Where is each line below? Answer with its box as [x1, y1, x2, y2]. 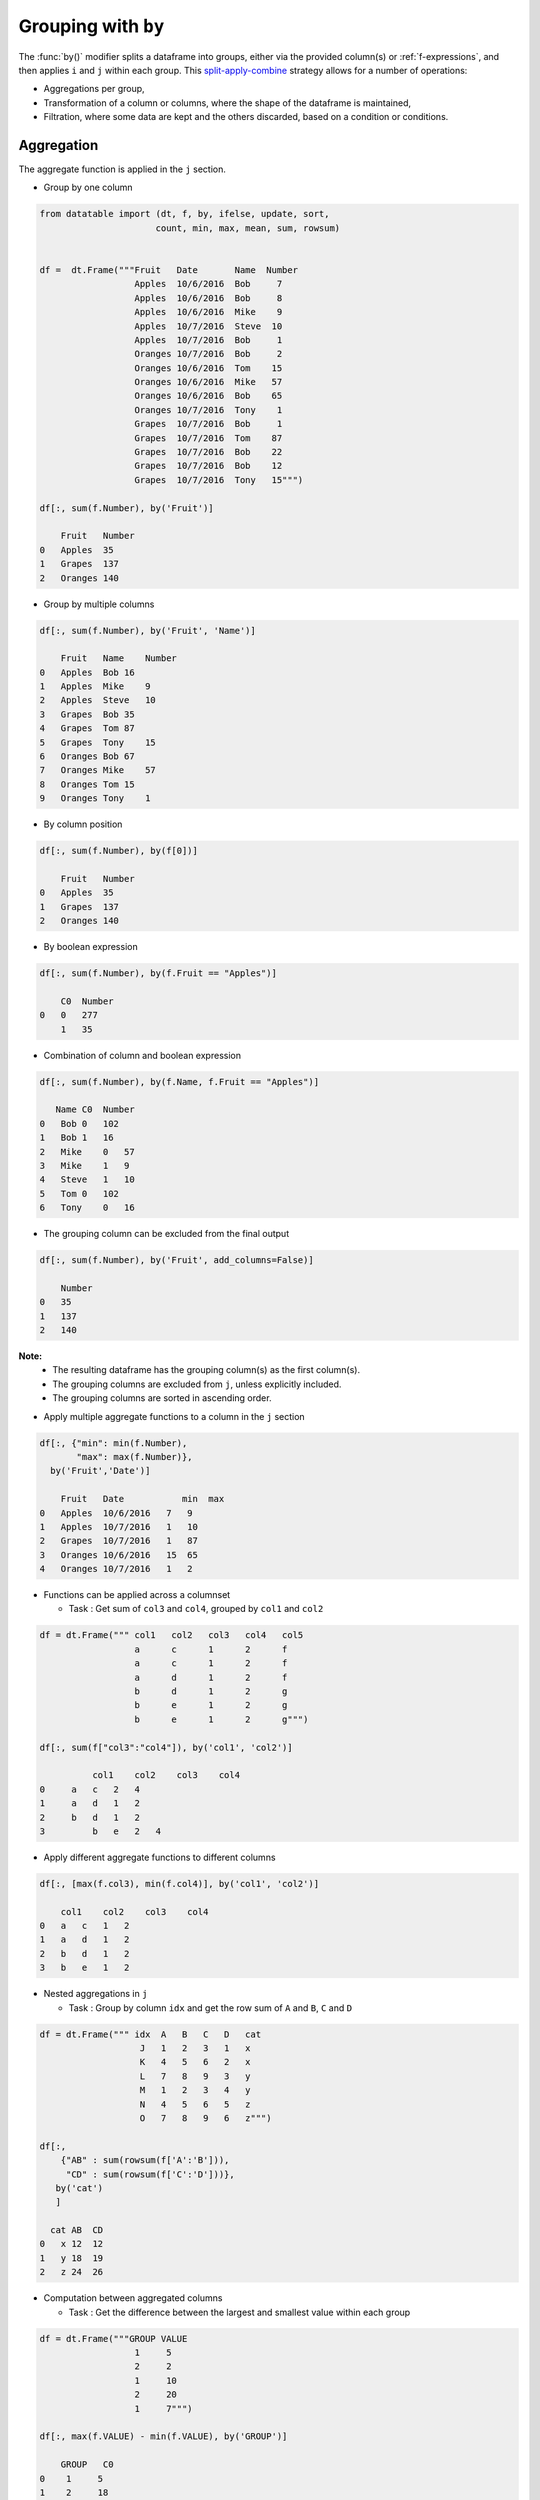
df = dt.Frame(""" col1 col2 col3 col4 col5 [39, 1630, 304, 1641]
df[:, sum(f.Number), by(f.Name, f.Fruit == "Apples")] [39, 1076, 320, 1087]
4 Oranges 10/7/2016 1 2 [39, 1563, 194, 1575]
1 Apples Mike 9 [39, 681, 151, 692]
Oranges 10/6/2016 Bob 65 [134, 390, 283, 402]
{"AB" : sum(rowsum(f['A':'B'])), [60, 2155, 230, 2166]
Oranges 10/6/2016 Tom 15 [134, 362, 283, 374]
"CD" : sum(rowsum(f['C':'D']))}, [65, 2168, 235, 2180]
